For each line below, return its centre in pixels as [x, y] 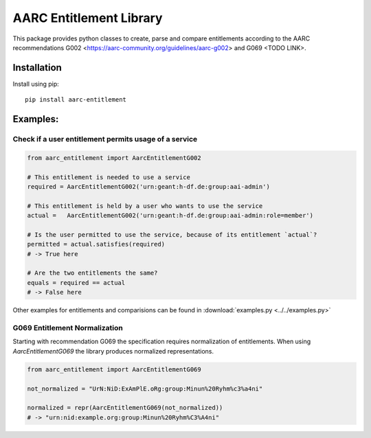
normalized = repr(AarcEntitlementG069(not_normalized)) [125, 408]
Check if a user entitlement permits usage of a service [105, 139]
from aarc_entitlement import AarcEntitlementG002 [114, 158]
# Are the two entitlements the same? [92, 273]
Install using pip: [36, 84]
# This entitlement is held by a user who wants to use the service [145, 206]
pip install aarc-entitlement [76, 100]
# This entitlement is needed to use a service [109, 177]
